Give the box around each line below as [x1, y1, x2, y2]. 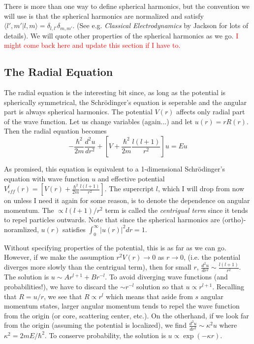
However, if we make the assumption [4, 252, 114, 262]
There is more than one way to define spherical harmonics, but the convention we [4, 1, 250, 11]
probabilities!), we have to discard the [4, 281, 118, 291]
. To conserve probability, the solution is [44, 330, 166, 340]
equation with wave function [4, 173, 90, 183]
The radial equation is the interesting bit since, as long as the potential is [4, 87, 226, 98]
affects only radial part [176, 106, 245, 117]
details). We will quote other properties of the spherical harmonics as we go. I [4, 30, 239, 40]
